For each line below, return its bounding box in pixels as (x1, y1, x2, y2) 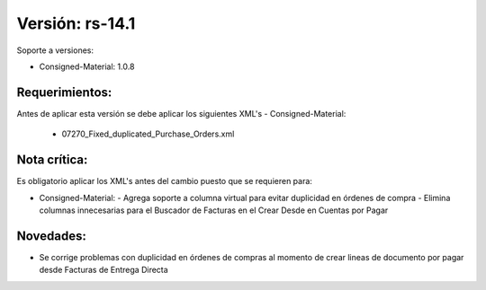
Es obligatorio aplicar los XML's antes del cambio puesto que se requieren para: (16, 176, 312, 187)
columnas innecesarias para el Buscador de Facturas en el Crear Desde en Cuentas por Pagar (39, 205, 389, 215)
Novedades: (16, 228, 87, 243)
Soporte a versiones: (16, 45, 94, 56)
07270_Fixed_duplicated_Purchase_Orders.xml (61, 128, 235, 139)
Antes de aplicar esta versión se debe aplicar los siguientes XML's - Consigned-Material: (16, 108, 346, 119)
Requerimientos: (16, 84, 112, 100)
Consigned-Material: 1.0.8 (39, 61, 135, 72)
